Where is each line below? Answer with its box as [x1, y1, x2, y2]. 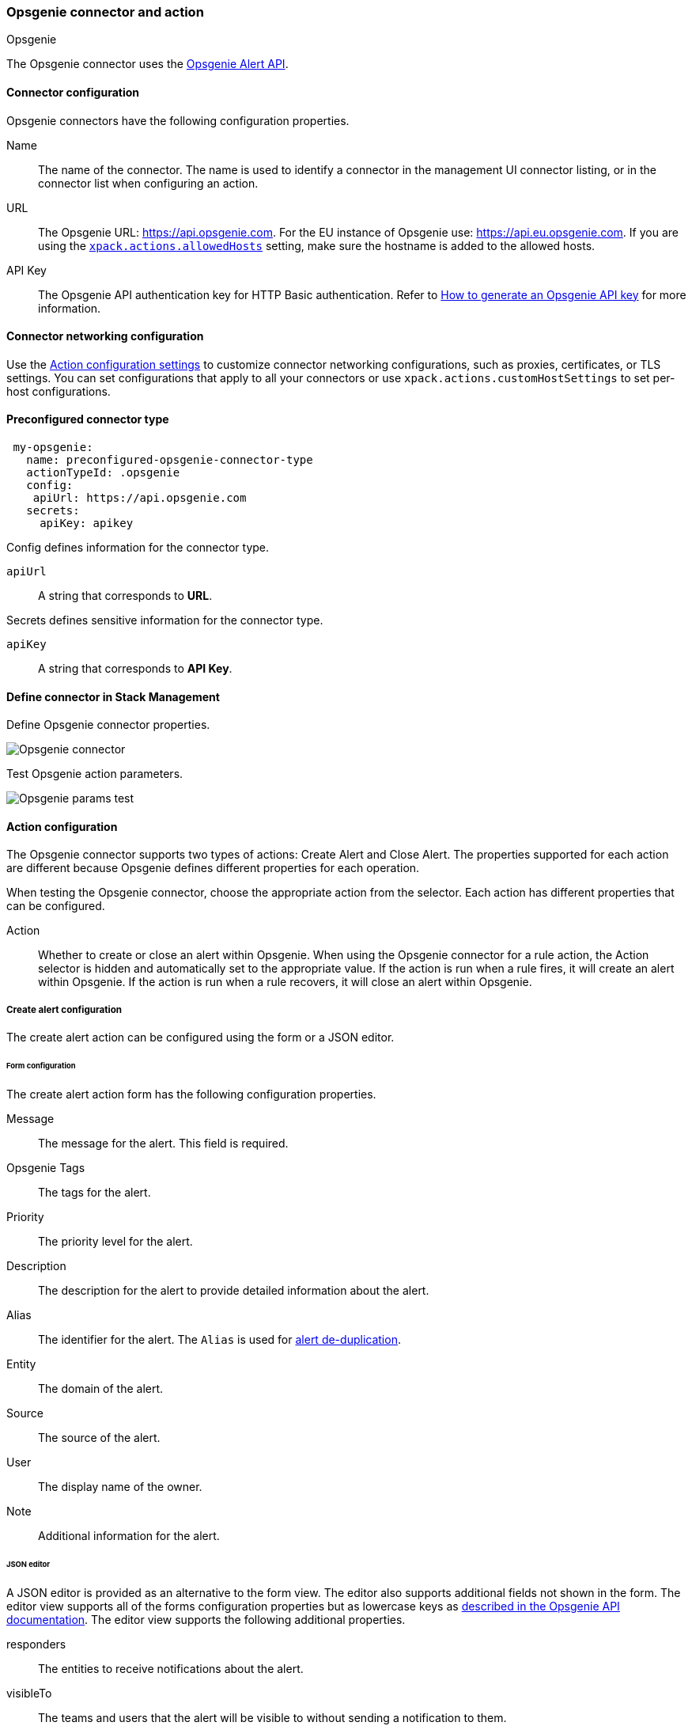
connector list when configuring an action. [38, 176, 259, 190]
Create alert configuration [6, 1003, 123, 1015]
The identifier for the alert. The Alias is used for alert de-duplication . [38, 1332, 401, 1346]
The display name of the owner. [38, 1479, 202, 1493]
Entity [6, 1356, 36, 1371]
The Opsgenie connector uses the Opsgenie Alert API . [6, 57, 289, 71]
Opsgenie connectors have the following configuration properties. [6, 113, 350, 127]
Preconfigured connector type [6, 412, 169, 427]
